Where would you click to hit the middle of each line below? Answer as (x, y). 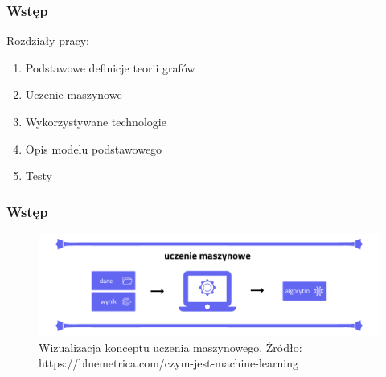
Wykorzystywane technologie (96, 121)
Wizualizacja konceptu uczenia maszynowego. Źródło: (170, 347)
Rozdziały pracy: (48, 41)
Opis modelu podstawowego (94, 148)
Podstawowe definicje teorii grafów (110, 67)
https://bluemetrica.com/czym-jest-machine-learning (168, 363)
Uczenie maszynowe (74, 94)
